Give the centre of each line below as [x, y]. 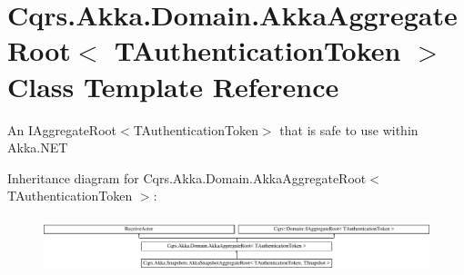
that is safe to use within [349, 129]
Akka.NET [38, 147]
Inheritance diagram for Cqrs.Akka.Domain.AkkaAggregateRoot [187, 177]
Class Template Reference [173, 86]
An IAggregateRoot [62, 129]
